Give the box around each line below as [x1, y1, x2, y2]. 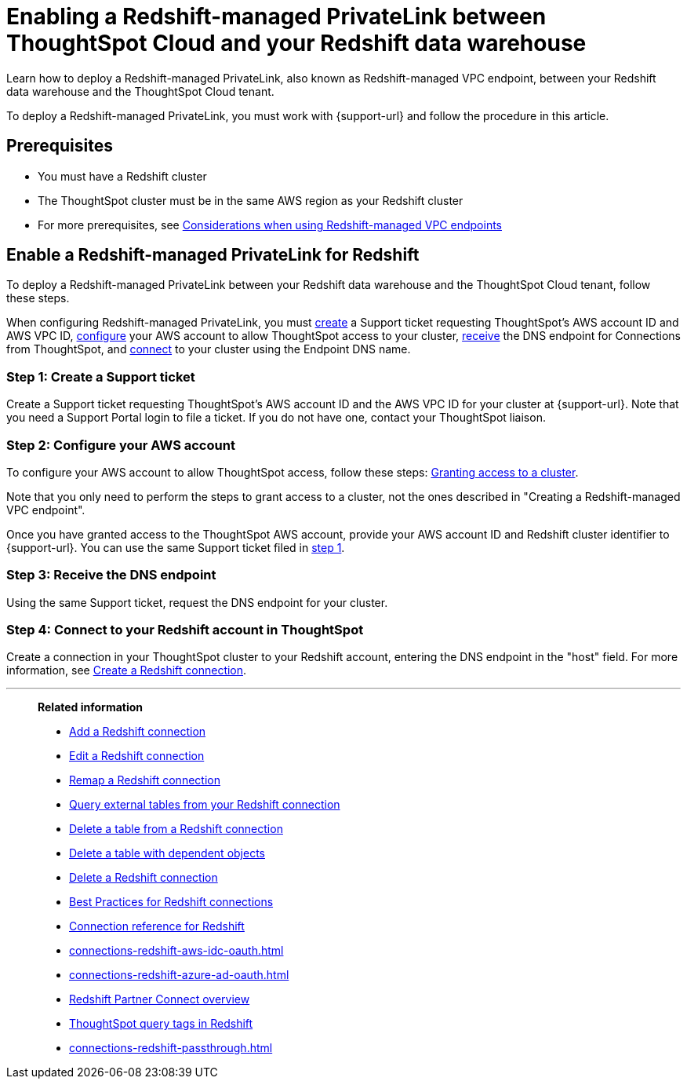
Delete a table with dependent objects [69, 846, 265, 860]
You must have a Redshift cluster [38, 169, 207, 183]
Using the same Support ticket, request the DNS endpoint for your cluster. [6, 595, 388, 609]
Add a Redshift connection [69, 725, 206, 739]
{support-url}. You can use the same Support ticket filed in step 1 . [6, 540, 345, 554]
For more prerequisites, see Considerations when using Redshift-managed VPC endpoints [38, 217, 502, 232]
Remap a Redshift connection [69, 773, 220, 787]
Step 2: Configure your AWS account [6, 437, 235, 453]
